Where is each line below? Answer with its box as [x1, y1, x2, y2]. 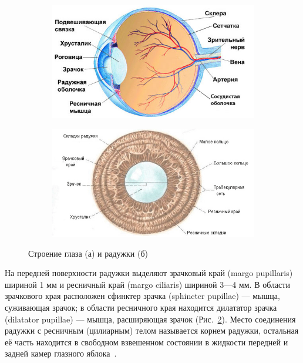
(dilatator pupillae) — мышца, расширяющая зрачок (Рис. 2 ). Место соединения [5, 312, 296, 325]
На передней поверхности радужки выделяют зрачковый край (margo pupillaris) [5, 267, 293, 279]
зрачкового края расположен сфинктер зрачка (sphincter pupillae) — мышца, [5, 290, 280, 302]
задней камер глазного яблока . [5, 347, 117, 359]
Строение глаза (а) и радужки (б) [28, 247, 149, 259]
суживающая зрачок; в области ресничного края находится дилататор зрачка [5, 301, 277, 313]
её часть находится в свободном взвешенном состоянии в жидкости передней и [5, 335, 288, 348]
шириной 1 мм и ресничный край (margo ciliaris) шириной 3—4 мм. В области [5, 278, 290, 290]
